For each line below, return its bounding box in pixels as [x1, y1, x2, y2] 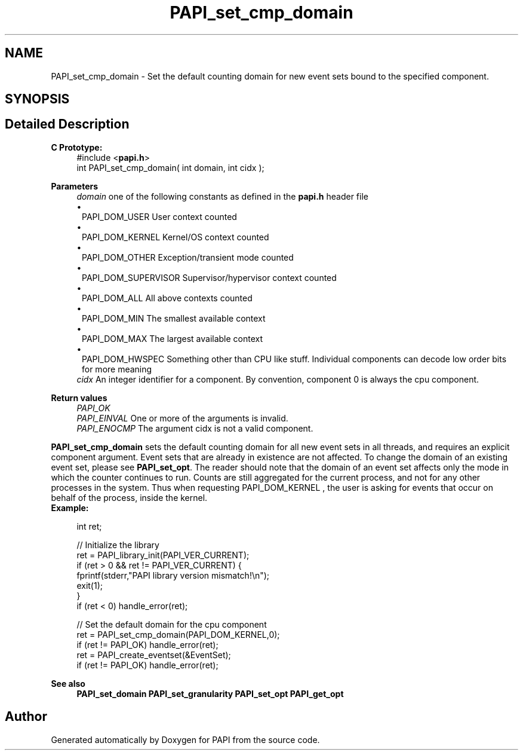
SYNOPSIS [5, 91, 70, 107]
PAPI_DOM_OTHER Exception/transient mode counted [82, 252, 294, 262]
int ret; [76, 521, 102, 531]
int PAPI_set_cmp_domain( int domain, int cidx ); [76, 162, 264, 173]
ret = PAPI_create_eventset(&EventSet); [76, 649, 231, 660]
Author [5, 709, 47, 725]
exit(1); [76, 580, 103, 591]
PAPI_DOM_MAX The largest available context [82, 333, 263, 344]
